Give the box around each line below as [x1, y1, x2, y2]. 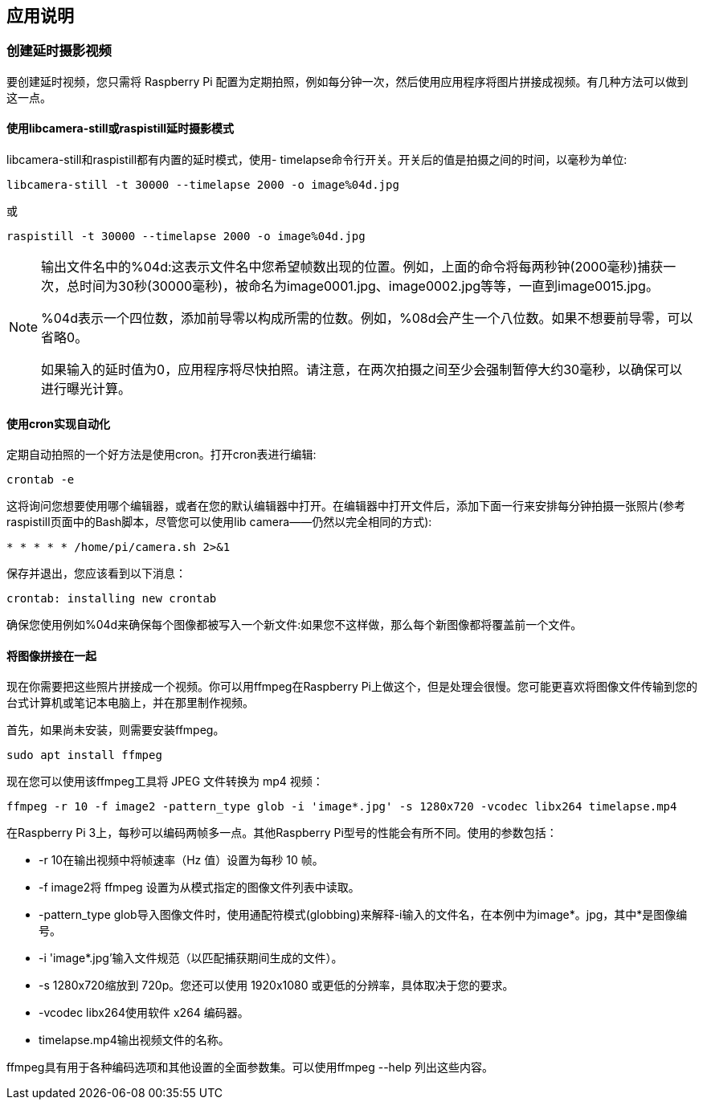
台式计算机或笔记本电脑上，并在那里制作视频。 [6, 696, 254, 710]
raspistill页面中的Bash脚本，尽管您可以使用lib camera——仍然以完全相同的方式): [6, 515, 432, 529]
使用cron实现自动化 [6, 416, 110, 431]
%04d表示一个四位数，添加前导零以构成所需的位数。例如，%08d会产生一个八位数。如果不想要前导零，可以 [41, 310, 693, 327]
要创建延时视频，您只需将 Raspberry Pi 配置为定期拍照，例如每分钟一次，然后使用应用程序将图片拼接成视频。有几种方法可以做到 [6, 74, 689, 88]
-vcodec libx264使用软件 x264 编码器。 [39, 1006, 249, 1020]
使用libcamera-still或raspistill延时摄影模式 [6, 121, 235, 136]
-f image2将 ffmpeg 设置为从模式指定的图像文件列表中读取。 [39, 880, 360, 895]
